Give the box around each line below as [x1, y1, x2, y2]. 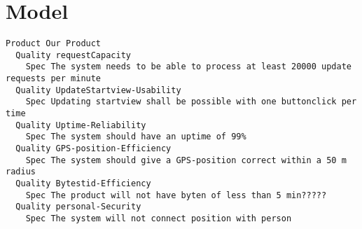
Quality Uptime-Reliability [15, 120, 146, 130]
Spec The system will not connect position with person [25, 213, 292, 223]
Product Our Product [6, 39, 102, 49]
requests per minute [6, 74, 102, 84]
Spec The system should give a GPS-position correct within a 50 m [25, 155, 347, 165]
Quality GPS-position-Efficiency [15, 144, 172, 154]
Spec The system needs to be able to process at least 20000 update [25, 62, 351, 72]
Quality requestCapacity [15, 50, 131, 60]
